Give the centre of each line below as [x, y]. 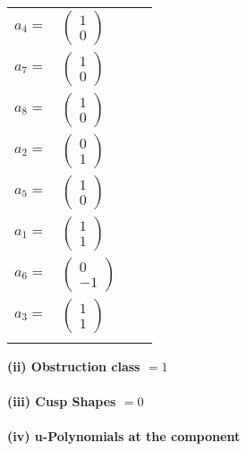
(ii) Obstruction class [74, 366]
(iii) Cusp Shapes [62, 401]
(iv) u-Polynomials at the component [124, 436]
